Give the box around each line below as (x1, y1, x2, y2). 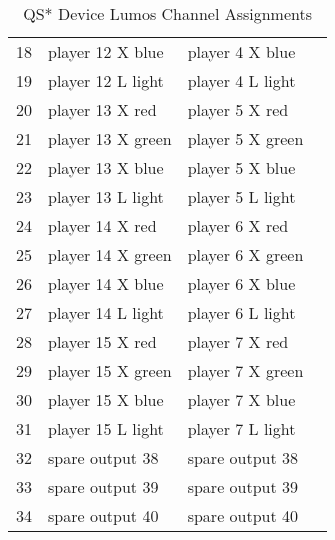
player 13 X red (48, 98, 157, 121)
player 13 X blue (48, 156, 164, 179)
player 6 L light (187, 301, 296, 324)
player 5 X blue (187, 156, 296, 179)
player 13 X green (48, 127, 172, 150)
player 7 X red (187, 330, 289, 353)
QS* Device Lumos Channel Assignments (23, 2, 313, 25)
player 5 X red (187, 98, 289, 121)
